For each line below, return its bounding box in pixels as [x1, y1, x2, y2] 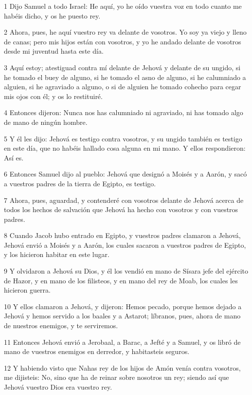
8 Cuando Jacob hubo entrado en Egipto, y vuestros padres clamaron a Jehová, [4, 230, 241, 240]
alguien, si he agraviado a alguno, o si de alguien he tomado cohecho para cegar [4, 81, 241, 92]
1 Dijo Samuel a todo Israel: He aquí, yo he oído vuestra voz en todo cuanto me [4, 1, 242, 11]
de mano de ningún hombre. [4, 117, 88, 127]
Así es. [4, 152, 24, 162]
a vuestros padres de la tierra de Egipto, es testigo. [4, 178, 156, 188]
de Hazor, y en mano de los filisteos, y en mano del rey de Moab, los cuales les [4, 275, 238, 285]
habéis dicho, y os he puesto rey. [4, 10, 101, 20]
